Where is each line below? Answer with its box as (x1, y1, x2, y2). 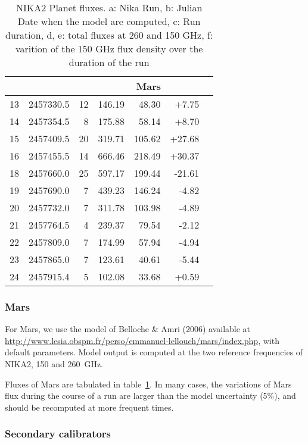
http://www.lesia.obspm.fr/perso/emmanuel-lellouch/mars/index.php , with (5, 334, 279, 346)
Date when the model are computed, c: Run (17, 14, 201, 28)
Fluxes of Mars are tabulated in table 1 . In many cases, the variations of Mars (5, 377, 292, 390)
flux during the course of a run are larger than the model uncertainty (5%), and (5, 389, 296, 402)
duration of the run (69, 55, 150, 69)
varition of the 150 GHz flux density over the (15, 42, 203, 55)
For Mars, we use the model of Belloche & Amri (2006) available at (5, 323, 251, 335)
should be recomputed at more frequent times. (5, 401, 174, 413)
